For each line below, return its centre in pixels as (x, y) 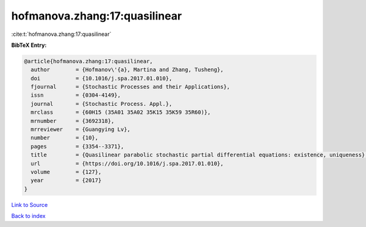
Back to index (28, 216)
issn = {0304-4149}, (76, 95)
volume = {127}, (66, 172)
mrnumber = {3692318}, (73, 121)
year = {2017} (66, 180)
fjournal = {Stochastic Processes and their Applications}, (131, 87)
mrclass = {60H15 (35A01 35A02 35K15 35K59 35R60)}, (121, 112)
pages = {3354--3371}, (77, 146)
